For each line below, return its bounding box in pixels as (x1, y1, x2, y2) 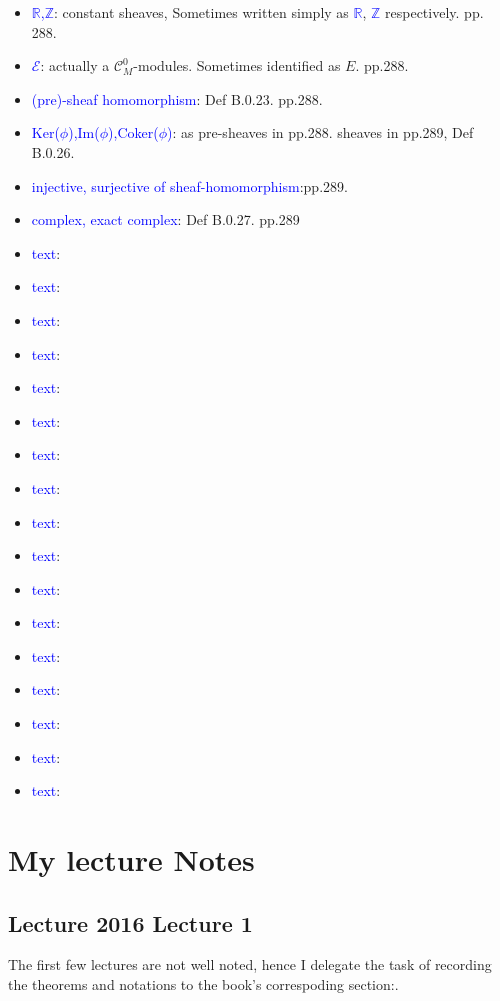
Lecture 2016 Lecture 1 (8, 907, 253, 938)
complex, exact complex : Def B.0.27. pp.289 (31, 209, 300, 230)
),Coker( (108, 122, 159, 143)
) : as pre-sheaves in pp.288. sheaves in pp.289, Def (167, 122, 474, 143)
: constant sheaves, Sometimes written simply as (54, 2, 349, 22)
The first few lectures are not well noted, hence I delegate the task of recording (8, 954, 492, 975)
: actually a (40, 55, 110, 76)
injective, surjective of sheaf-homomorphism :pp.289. (31, 175, 348, 196)
